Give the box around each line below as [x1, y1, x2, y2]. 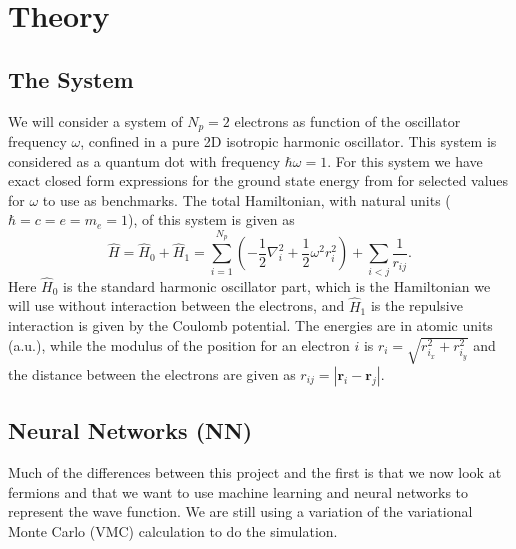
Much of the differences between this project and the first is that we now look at [8, 461, 502, 482]
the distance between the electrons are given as [8, 363, 296, 384]
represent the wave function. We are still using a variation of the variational [8, 501, 473, 522]
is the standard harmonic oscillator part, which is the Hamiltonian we [63, 275, 491, 296]
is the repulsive [370, 295, 463, 316]
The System [8, 63, 134, 94]
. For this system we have [327, 150, 483, 171]
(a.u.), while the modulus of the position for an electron [8, 334, 350, 355]
